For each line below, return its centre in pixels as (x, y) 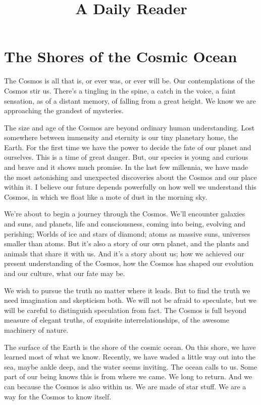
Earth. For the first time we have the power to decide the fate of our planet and (128, 147)
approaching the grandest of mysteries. (64, 110)
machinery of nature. (36, 329)
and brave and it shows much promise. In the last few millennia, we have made (126, 167)
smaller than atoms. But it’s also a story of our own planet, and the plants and (126, 243)
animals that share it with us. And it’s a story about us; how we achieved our (124, 253)
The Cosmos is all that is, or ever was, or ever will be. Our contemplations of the (129, 81)
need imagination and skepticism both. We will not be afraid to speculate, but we (130, 300)
